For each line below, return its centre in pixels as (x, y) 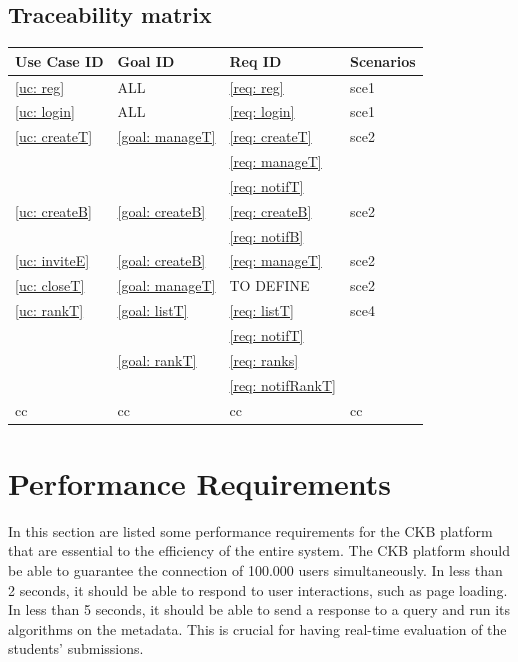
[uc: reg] (40, 86)
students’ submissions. (76, 648)
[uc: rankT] (49, 310)
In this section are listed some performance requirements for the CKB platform (250, 530)
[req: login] (262, 111)
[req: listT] (261, 310)
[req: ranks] (264, 359)
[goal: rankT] (157, 359)
